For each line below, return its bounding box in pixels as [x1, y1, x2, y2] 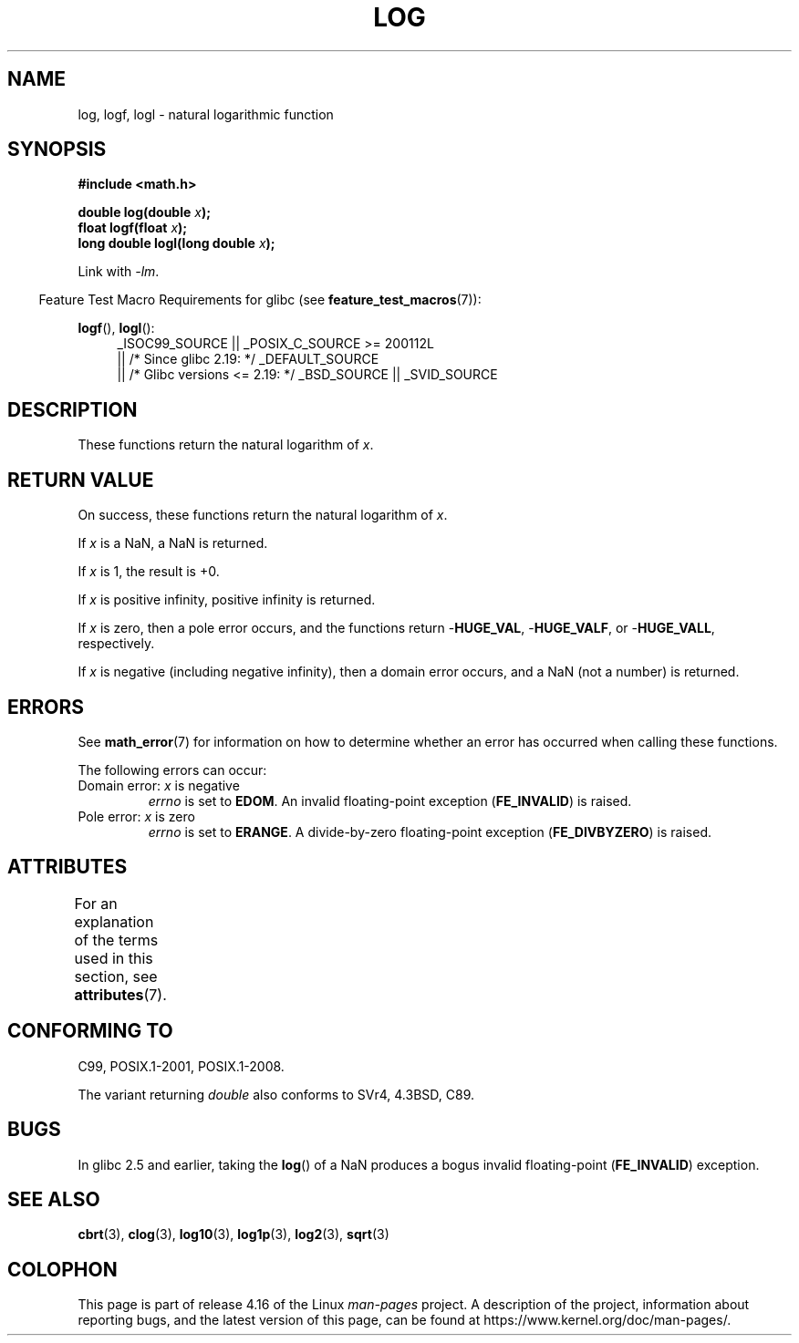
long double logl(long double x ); [78, 235, 275, 252]
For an [74, 894, 118, 913]
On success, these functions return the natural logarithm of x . [78, 507, 448, 523]
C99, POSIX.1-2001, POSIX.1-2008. [78, 1058, 285, 1074]
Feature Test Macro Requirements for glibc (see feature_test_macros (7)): [38, 292, 482, 308]
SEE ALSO [7, 1187, 100, 1211]
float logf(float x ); [78, 220, 188, 236]
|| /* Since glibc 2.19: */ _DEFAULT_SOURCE [117, 351, 379, 367]
